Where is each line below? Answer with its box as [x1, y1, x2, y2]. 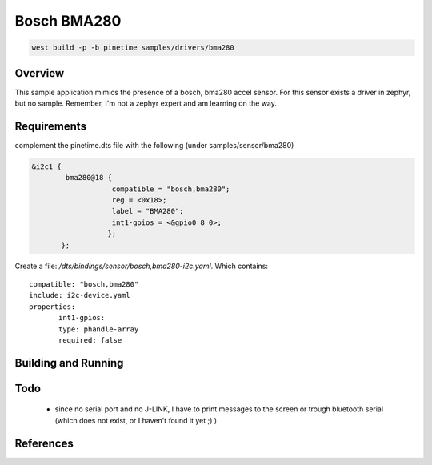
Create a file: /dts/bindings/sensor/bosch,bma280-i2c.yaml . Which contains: [14, 261, 268, 271]
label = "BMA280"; [111, 206, 184, 216]
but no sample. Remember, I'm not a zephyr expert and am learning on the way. [14, 98, 278, 108]
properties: [29, 302, 76, 311]
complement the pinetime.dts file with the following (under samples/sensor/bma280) [14, 140, 294, 150]
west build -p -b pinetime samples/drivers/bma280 [31, 43, 235, 52]
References [14, 436, 74, 450]
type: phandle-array [58, 324, 139, 334]
